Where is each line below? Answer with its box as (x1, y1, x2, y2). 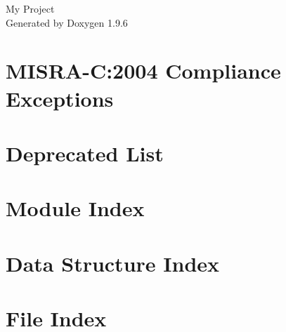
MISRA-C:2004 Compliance (6, 56, 281, 85)
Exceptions (6, 84, 114, 112)
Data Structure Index (6, 248, 220, 277)
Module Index (6, 194, 145, 223)
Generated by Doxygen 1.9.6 (6, 15, 128, 29)
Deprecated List (6, 138, 164, 167)
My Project (6, 1, 55, 15)
